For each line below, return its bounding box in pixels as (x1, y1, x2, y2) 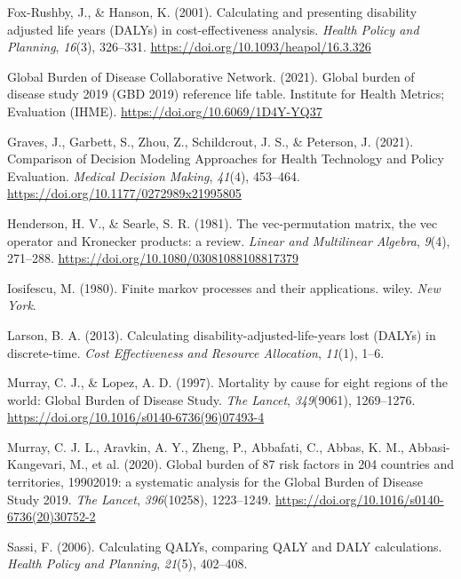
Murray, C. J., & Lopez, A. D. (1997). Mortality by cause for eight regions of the (7, 373, 449, 392)
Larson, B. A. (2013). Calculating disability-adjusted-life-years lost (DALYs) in (7, 325, 436, 344)
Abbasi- (408, 437, 450, 456)
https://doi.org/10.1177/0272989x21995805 (7, 184, 242, 202)
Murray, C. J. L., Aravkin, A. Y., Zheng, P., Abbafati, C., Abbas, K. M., (7, 437, 404, 456)
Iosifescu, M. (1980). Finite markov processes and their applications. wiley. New (7, 278, 441, 297)
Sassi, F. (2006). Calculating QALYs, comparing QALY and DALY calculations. (7, 536, 442, 555)
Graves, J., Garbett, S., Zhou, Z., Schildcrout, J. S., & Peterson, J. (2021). (7, 131, 414, 150)
